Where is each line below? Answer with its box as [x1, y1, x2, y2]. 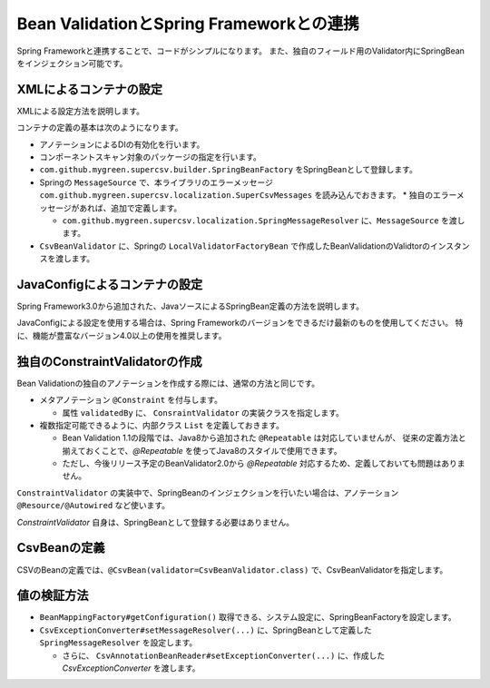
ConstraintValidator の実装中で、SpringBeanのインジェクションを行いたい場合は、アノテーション [16, 487, 399, 498]
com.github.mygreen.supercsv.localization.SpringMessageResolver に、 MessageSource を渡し [62, 214, 465, 226]
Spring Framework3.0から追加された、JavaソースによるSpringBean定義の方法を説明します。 [16, 300, 365, 312]
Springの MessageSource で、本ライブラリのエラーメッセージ [39, 177, 274, 188]
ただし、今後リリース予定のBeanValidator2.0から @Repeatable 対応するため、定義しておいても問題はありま [62, 458, 465, 469]
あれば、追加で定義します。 [78, 202, 182, 213]
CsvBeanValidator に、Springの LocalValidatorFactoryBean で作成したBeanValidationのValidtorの [39, 241, 431, 251]
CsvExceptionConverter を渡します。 [62, 663, 201, 673]
